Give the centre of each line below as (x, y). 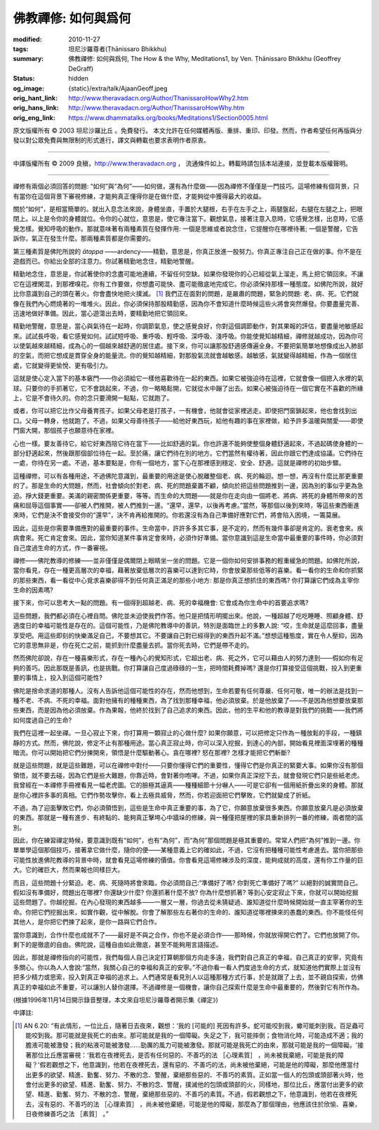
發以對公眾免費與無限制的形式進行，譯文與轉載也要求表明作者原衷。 (111, 140)
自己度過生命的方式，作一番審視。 (62, 548)
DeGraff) (81, 68)
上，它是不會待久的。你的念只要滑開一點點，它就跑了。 (93, 398)
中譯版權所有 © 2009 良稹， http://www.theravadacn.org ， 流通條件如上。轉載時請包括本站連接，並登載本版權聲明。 (182, 163)
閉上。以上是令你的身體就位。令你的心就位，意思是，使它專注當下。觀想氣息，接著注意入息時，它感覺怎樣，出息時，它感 (188, 219)
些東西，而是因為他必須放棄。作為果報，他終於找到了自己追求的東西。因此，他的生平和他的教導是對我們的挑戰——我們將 (188, 710)
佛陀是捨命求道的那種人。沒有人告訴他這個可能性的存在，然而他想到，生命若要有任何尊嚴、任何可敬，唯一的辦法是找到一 (188, 690)
